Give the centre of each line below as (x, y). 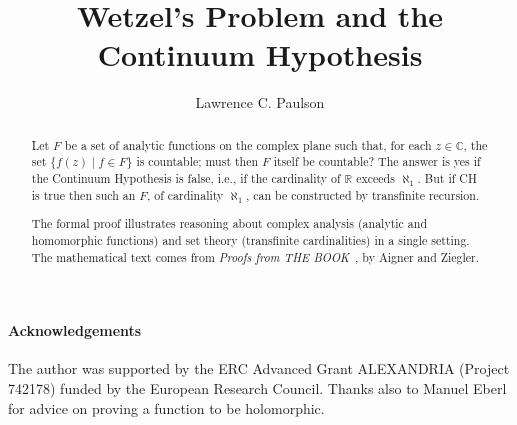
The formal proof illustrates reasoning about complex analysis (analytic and (229, 223)
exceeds (375, 178)
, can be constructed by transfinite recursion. (363, 194)
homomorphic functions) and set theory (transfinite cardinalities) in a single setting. (250, 239)
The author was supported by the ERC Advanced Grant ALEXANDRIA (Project (259, 368)
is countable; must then (197, 161)
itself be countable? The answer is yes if (377, 161)
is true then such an (83, 194)
